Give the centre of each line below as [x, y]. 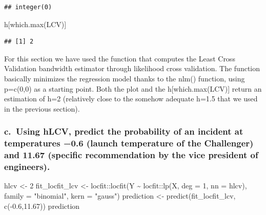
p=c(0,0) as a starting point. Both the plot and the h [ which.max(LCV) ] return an [133, 88]
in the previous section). [42, 108]
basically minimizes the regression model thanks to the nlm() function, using [125, 78]
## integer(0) [28, 7]
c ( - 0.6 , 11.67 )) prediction [42, 206]
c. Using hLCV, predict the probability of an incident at [124, 131]
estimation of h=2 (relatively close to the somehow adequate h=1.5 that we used [131, 99]
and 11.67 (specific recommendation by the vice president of [131, 155]
